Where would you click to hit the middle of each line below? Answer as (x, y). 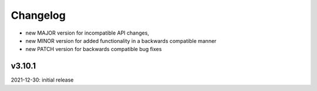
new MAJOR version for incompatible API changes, (87, 33)
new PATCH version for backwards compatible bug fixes (94, 49)
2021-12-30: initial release (42, 80)
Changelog (38, 15)
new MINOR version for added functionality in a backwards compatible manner (121, 41)
